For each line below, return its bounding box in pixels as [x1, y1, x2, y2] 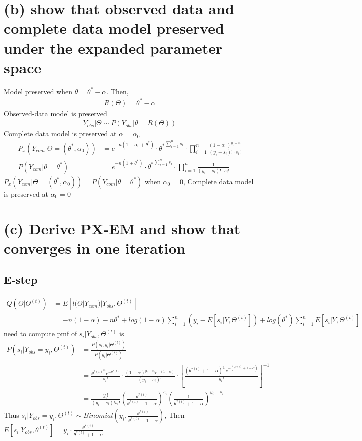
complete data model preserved [4, 18, 224, 38]
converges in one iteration [4, 237, 186, 258]
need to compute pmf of [4, 328, 77, 339]
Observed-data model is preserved [4, 108, 107, 118]
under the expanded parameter [4, 37, 223, 58]
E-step [4, 272, 38, 287]
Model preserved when [4, 86, 73, 96]
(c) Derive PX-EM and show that [4, 218, 241, 238]
